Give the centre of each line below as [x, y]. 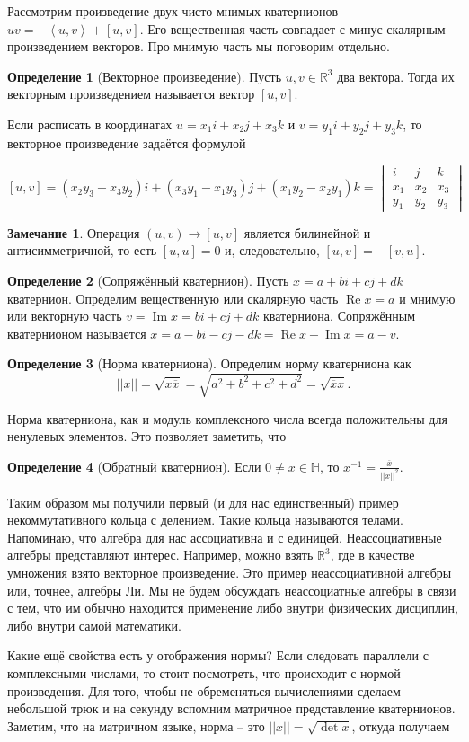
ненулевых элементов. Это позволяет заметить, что [147, 436]
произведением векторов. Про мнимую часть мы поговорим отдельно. [199, 46]
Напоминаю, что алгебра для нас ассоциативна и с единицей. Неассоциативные [225, 537]
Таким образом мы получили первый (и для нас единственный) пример [203, 502]
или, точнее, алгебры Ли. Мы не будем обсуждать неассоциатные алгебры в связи [232, 590]
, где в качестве [372, 555]
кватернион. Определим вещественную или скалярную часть [173, 298]
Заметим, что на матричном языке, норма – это [136, 725]
